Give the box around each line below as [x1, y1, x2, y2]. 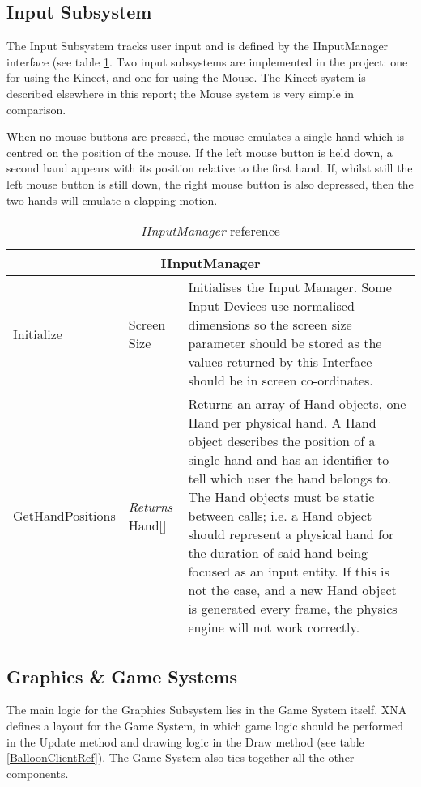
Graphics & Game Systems [6, 663, 238, 688]
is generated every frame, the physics [188, 599, 398, 619]
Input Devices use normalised [188, 296, 355, 316]
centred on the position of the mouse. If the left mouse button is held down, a [6, 143, 393, 160]
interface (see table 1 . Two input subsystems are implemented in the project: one [6, 53, 408, 70]
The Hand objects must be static [188, 487, 375, 507]
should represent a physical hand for [188, 525, 394, 544]
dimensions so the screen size [188, 315, 352, 334]
